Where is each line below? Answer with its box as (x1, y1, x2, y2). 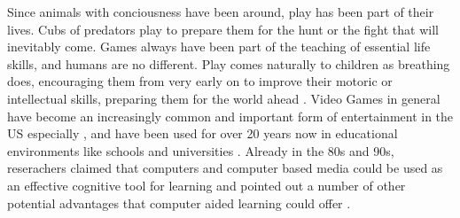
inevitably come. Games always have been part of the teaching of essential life (7, 37, 431, 56)
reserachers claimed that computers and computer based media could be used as (7, 159, 443, 177)
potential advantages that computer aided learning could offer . (7, 193, 351, 212)
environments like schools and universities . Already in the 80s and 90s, (7, 141, 394, 160)
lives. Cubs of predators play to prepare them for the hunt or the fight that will (7, 19, 439, 38)
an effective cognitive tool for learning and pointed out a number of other (7, 175, 406, 194)
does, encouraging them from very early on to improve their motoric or (7, 72, 393, 90)
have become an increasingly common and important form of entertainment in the (7, 106, 454, 125)
